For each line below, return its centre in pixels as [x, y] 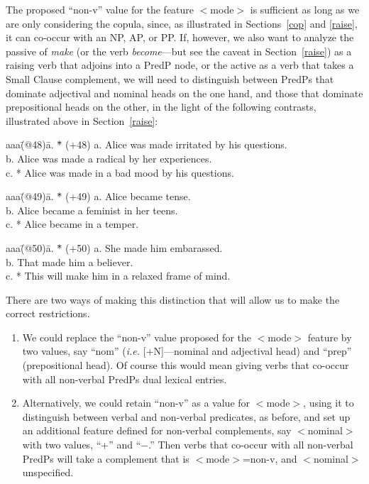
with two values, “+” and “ [82, 445]
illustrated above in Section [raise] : [82, 120]
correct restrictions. [48, 313]
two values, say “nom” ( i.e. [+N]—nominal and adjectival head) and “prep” [187, 351]
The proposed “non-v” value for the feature [100, 9]
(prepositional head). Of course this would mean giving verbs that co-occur [186, 365]
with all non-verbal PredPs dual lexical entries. [125, 379]
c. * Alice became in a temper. [72, 224]
